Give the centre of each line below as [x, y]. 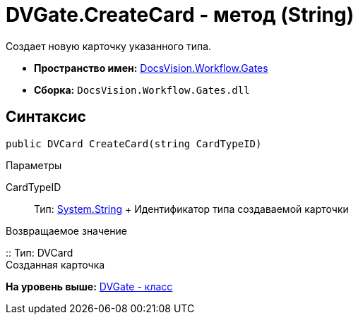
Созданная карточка [55, 264]
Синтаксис [46, 117]
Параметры [34, 165]
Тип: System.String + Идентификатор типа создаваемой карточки [191, 209]
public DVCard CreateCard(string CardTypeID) [134, 143]
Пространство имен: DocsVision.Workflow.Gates [151, 68]
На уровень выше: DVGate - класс [89, 286]
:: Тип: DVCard [40, 252]
